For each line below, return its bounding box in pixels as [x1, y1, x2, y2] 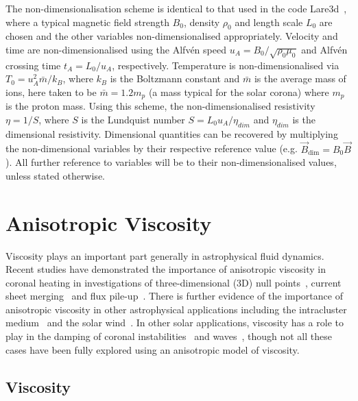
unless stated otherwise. [5, 168, 105, 182]
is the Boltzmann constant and [110, 71, 240, 86]
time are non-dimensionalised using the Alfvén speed [5, 42, 226, 56]
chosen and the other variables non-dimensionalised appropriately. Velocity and [5, 29, 338, 43]
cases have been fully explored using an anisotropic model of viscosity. [5, 342, 300, 356]
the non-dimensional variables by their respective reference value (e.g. [5, 141, 298, 156]
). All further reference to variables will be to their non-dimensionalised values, [5, 155, 337, 169]
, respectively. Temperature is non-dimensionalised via [112, 58, 339, 72]
